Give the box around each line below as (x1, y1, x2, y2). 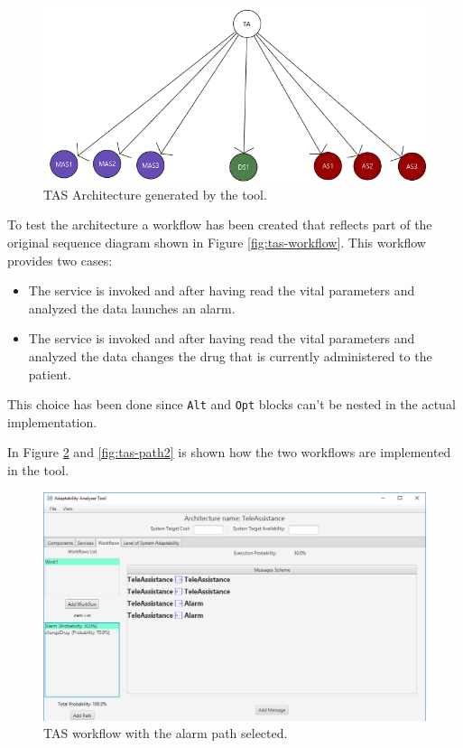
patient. (28, 364, 71, 383)
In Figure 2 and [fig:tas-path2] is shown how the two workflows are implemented (7, 443, 451, 462)
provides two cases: (7, 250, 113, 269)
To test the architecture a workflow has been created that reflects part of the (7, 215, 432, 234)
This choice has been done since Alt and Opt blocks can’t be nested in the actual (7, 395, 456, 414)
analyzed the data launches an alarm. (28, 298, 236, 317)
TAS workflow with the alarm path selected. (43, 724, 288, 743)
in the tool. (7, 460, 69, 479)
